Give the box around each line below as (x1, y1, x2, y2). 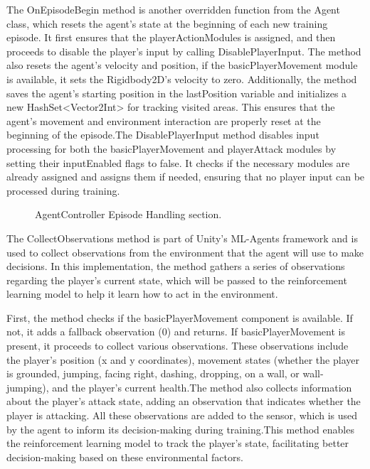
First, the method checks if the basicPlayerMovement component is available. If (6, 310, 353, 325)
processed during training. (6, 183, 120, 198)
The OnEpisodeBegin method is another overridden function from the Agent (6, 2, 340, 16)
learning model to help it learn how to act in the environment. (6, 286, 278, 301)
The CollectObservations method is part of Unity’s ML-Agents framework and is (6, 230, 358, 245)
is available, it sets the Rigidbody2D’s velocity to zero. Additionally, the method (6, 71, 357, 86)
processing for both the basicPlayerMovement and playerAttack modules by (6, 141, 337, 156)
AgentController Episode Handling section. (35, 207, 222, 222)
